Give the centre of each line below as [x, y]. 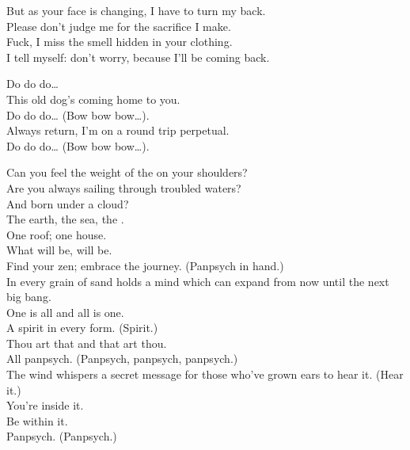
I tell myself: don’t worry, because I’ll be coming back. [138, 57]
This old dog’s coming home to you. [93, 99]
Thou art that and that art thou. [87, 343]
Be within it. [37, 420]
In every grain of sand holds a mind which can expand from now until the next [198, 281]
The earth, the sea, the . [65, 219]
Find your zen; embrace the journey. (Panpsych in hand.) [145, 265]
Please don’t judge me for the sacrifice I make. [119, 26]
